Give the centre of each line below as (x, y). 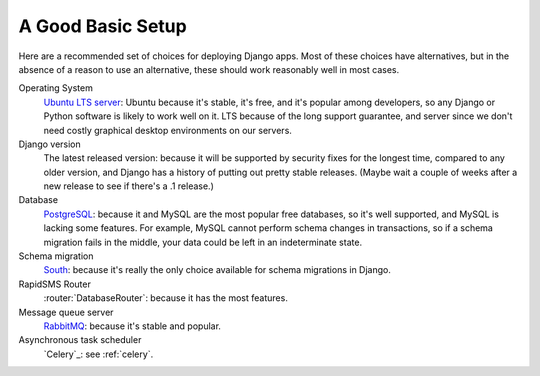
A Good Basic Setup (102, 26)
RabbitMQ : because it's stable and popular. (132, 326)
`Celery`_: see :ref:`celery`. (98, 354)
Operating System (56, 88)
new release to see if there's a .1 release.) (128, 186)
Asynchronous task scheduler (80, 340)
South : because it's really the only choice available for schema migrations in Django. (217, 270)
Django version (50, 144)
